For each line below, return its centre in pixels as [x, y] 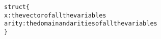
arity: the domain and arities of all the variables [81, 24]
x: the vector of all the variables [55, 15]
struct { [17, 7]
